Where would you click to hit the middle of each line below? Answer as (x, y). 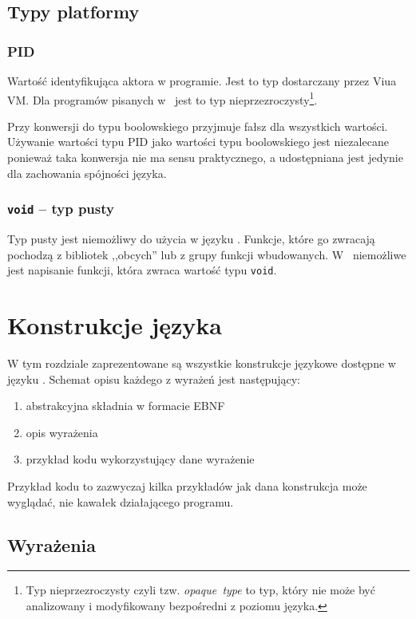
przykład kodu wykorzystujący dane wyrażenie (140, 459)
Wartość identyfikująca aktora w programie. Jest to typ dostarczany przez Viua (202, 81)
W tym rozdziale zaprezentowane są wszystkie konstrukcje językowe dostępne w (202, 363)
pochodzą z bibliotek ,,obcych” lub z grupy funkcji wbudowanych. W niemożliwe (207, 254)
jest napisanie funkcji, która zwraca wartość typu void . (142, 270)
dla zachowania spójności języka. (87, 173)
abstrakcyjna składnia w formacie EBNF (125, 406)
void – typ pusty (61, 209)
